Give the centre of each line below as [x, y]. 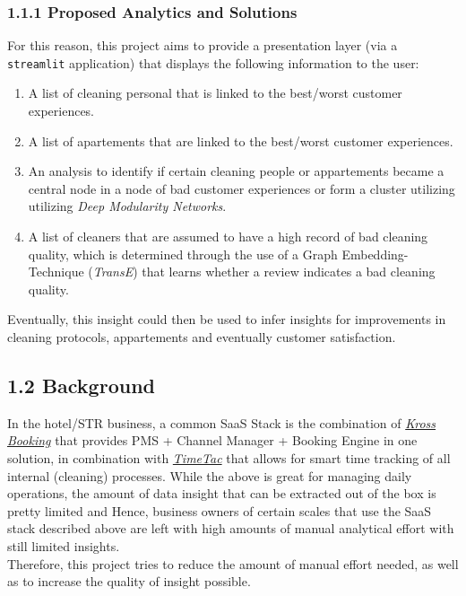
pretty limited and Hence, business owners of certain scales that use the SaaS [220, 510]
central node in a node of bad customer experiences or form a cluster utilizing [242, 188]
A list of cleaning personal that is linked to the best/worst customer [215, 93]
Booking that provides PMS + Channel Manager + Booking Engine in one [212, 440]
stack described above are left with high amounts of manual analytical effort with [231, 528]
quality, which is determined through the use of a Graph [183, 254]
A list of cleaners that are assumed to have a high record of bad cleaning [228, 237]
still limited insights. [64, 545]
